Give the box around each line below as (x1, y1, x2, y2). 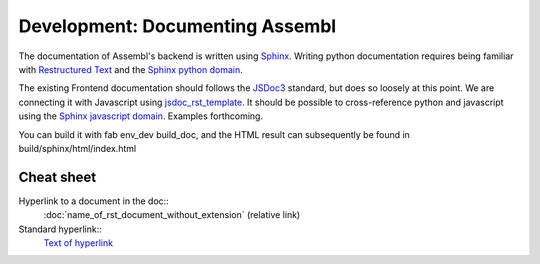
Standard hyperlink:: (18, 223, 102, 235)
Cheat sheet (18, 168, 97, 185)
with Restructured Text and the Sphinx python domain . (18, 63, 244, 75)
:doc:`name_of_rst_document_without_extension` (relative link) (43, 209, 301, 221)
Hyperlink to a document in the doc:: (18, 195, 169, 207)
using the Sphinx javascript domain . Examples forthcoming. (18, 110, 264, 122)
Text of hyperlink (43, 236, 114, 249)
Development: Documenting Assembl (18, 15, 337, 37)
